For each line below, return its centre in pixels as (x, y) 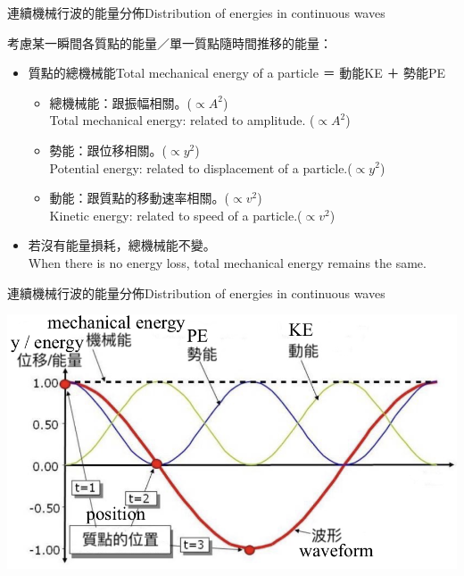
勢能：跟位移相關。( (108, 150)
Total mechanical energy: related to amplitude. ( (182, 120)
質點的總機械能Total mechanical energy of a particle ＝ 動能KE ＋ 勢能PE (237, 73)
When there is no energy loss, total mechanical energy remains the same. (227, 262)
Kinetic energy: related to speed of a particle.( (176, 215)
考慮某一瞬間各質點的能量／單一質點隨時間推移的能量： (170, 42)
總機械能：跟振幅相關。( (121, 102)
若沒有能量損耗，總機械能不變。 (122, 245)
